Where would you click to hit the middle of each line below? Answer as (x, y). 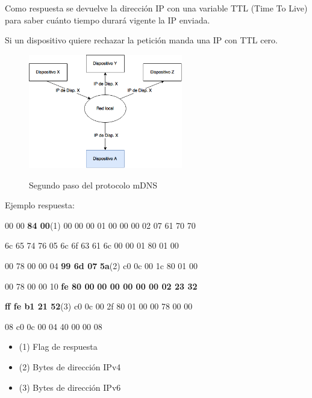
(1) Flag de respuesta (58, 347)
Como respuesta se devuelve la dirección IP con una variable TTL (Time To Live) (156, 8)
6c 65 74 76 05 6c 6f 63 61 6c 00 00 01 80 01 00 (92, 245)
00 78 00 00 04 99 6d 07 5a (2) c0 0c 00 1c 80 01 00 (101, 265)
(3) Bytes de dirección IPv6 (70, 387)
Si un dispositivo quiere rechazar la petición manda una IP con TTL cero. (141, 40)
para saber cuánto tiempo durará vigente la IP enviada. (108, 20)
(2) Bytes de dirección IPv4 (70, 366)
